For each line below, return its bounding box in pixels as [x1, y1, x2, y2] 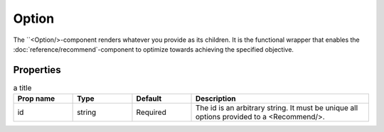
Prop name [17, 94, 55, 104]
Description [196, 94, 236, 104]
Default [136, 94, 162, 104]
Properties [13, 64, 61, 76]
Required [136, 107, 166, 117]
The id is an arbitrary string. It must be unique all [196, 103, 358, 113]
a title [13, 83, 32, 93]
